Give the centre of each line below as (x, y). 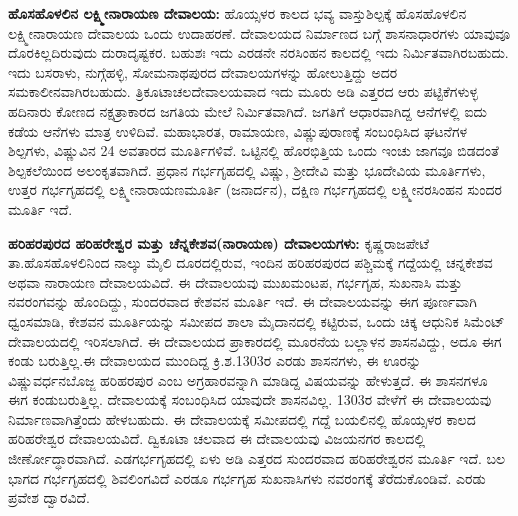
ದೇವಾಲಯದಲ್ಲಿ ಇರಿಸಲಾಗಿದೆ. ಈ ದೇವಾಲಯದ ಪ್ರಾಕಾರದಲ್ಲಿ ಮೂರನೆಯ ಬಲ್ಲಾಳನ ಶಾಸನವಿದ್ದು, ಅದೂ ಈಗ (255, 340)
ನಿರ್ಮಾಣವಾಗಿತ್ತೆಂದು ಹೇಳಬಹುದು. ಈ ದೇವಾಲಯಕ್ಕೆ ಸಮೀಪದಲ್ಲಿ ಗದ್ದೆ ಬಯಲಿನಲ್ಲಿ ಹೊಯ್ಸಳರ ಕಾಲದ (242, 418)
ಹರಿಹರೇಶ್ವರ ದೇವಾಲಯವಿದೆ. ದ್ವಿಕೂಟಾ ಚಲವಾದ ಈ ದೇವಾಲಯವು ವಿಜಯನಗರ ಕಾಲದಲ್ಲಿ (217, 438)
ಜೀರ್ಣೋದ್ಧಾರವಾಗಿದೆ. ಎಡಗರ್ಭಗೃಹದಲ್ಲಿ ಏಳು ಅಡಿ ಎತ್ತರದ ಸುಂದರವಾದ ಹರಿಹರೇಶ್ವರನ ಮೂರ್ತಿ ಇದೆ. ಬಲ (257, 458)
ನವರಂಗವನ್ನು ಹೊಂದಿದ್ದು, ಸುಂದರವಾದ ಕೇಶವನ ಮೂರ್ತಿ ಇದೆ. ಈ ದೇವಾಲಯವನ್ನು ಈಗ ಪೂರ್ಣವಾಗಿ (242, 301)
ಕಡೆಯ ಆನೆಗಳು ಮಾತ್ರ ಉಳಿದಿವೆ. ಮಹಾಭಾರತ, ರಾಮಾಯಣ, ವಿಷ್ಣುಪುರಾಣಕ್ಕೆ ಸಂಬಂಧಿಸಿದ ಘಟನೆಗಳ (238, 130)
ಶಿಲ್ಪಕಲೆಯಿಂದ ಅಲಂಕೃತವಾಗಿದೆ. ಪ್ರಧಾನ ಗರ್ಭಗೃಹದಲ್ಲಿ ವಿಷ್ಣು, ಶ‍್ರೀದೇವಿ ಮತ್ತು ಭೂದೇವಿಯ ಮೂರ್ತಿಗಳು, (247, 169)
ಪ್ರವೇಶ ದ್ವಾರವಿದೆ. (49, 497)
